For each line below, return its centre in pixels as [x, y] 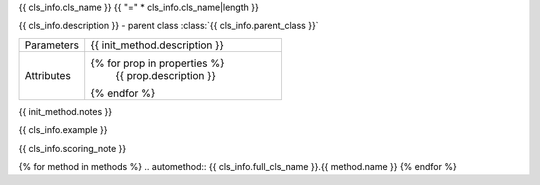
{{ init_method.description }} [157, 45]
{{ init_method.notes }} [65, 111]
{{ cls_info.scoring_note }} [72, 148]
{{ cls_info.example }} [63, 130]
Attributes [48, 75]
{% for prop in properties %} [157, 63]
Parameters [52, 45]
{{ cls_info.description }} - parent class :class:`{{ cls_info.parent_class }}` [168, 26]
